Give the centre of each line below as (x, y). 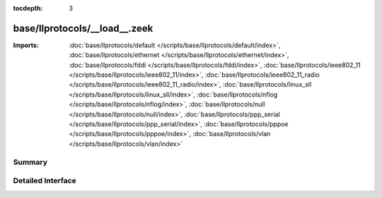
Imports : (26, 45)
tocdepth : (28, 8)
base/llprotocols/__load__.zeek (83, 28)
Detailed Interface (45, 181)
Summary (30, 162)
